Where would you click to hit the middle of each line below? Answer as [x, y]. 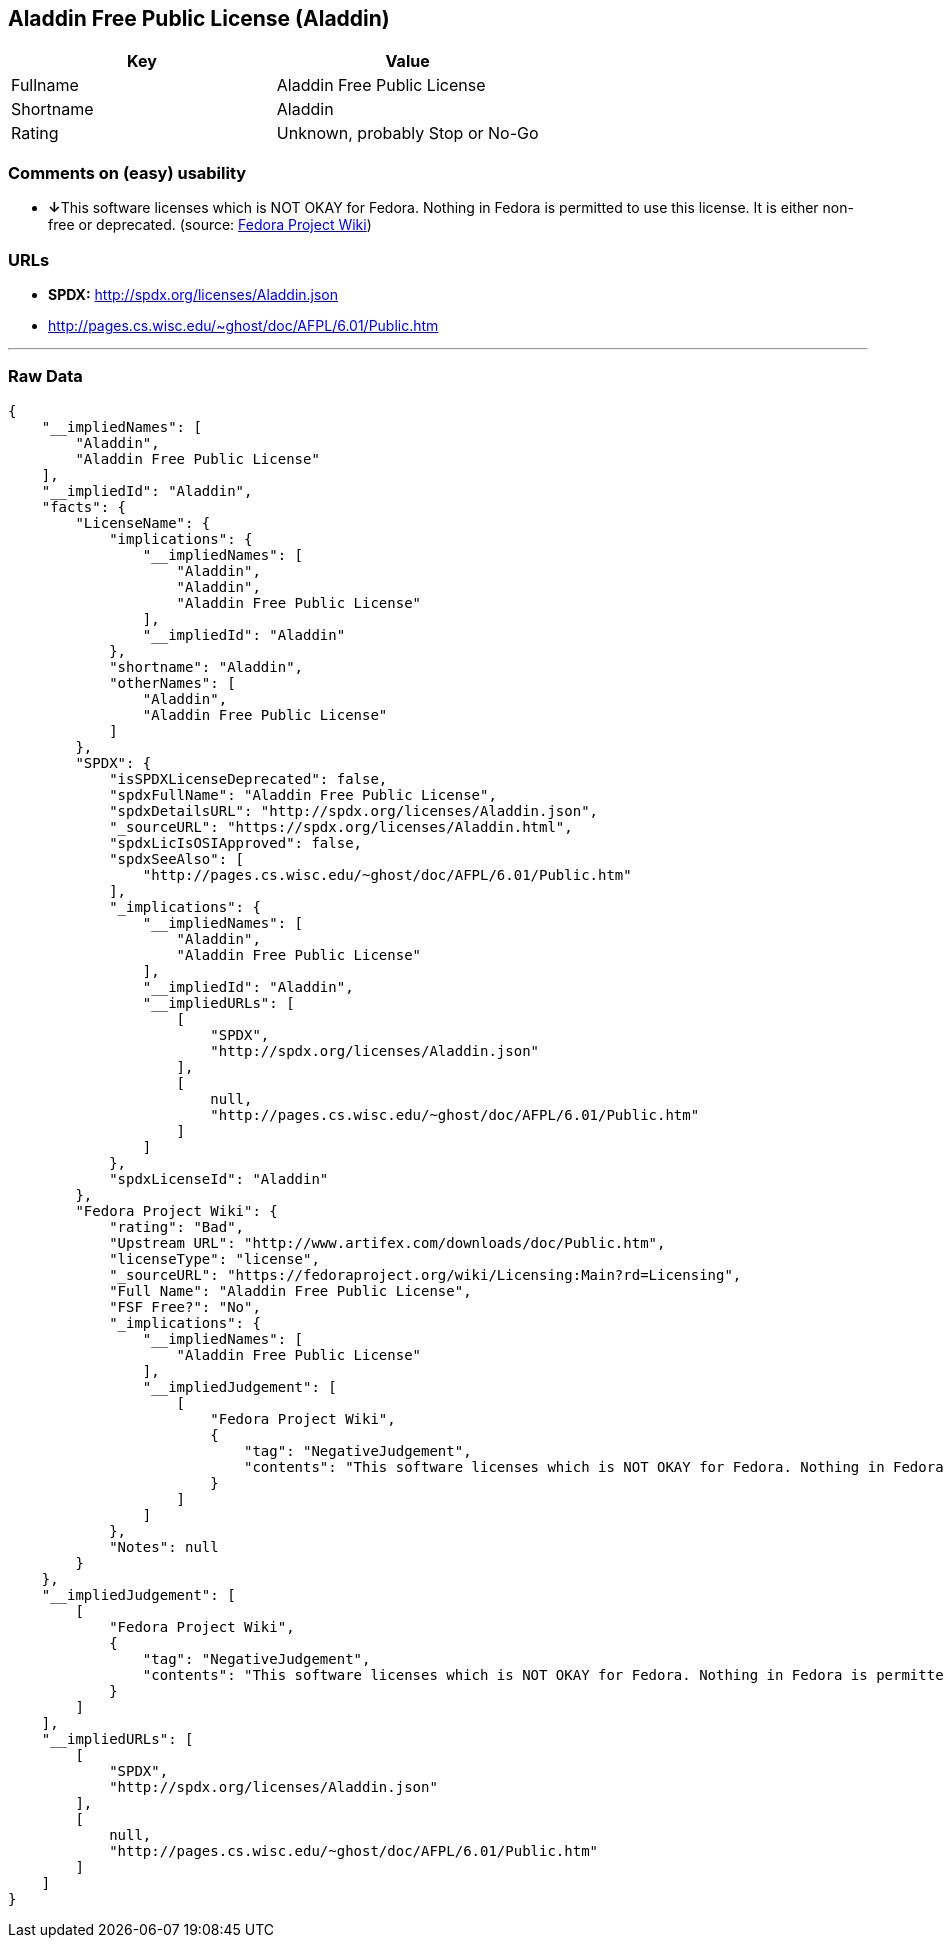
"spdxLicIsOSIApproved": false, [236, 842]
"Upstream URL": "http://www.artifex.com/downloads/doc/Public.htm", [387, 1242]
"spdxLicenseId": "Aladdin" [219, 1178]
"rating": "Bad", [177, 1226]
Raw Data [45, 376]
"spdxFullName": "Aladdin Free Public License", [303, 794]
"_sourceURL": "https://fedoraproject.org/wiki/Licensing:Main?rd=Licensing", [425, 1274]
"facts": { [84, 506]
